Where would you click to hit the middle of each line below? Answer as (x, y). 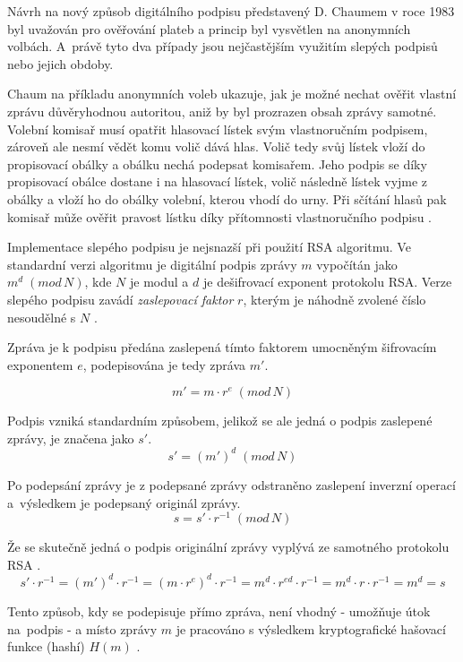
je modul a (159, 282)
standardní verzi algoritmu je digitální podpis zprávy (152, 264)
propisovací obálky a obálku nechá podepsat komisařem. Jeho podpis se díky (217, 163)
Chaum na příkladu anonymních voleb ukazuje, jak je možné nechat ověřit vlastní (232, 94)
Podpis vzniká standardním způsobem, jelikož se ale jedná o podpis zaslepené (220, 421)
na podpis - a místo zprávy (82, 628)
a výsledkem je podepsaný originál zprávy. (124, 502)
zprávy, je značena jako (71, 438)
